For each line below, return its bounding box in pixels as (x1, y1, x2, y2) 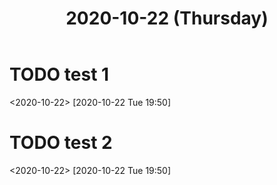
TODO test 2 (9, 132, 113, 154)
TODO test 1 (9, 63, 110, 86)
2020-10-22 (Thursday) (65, 7, 269, 30)
